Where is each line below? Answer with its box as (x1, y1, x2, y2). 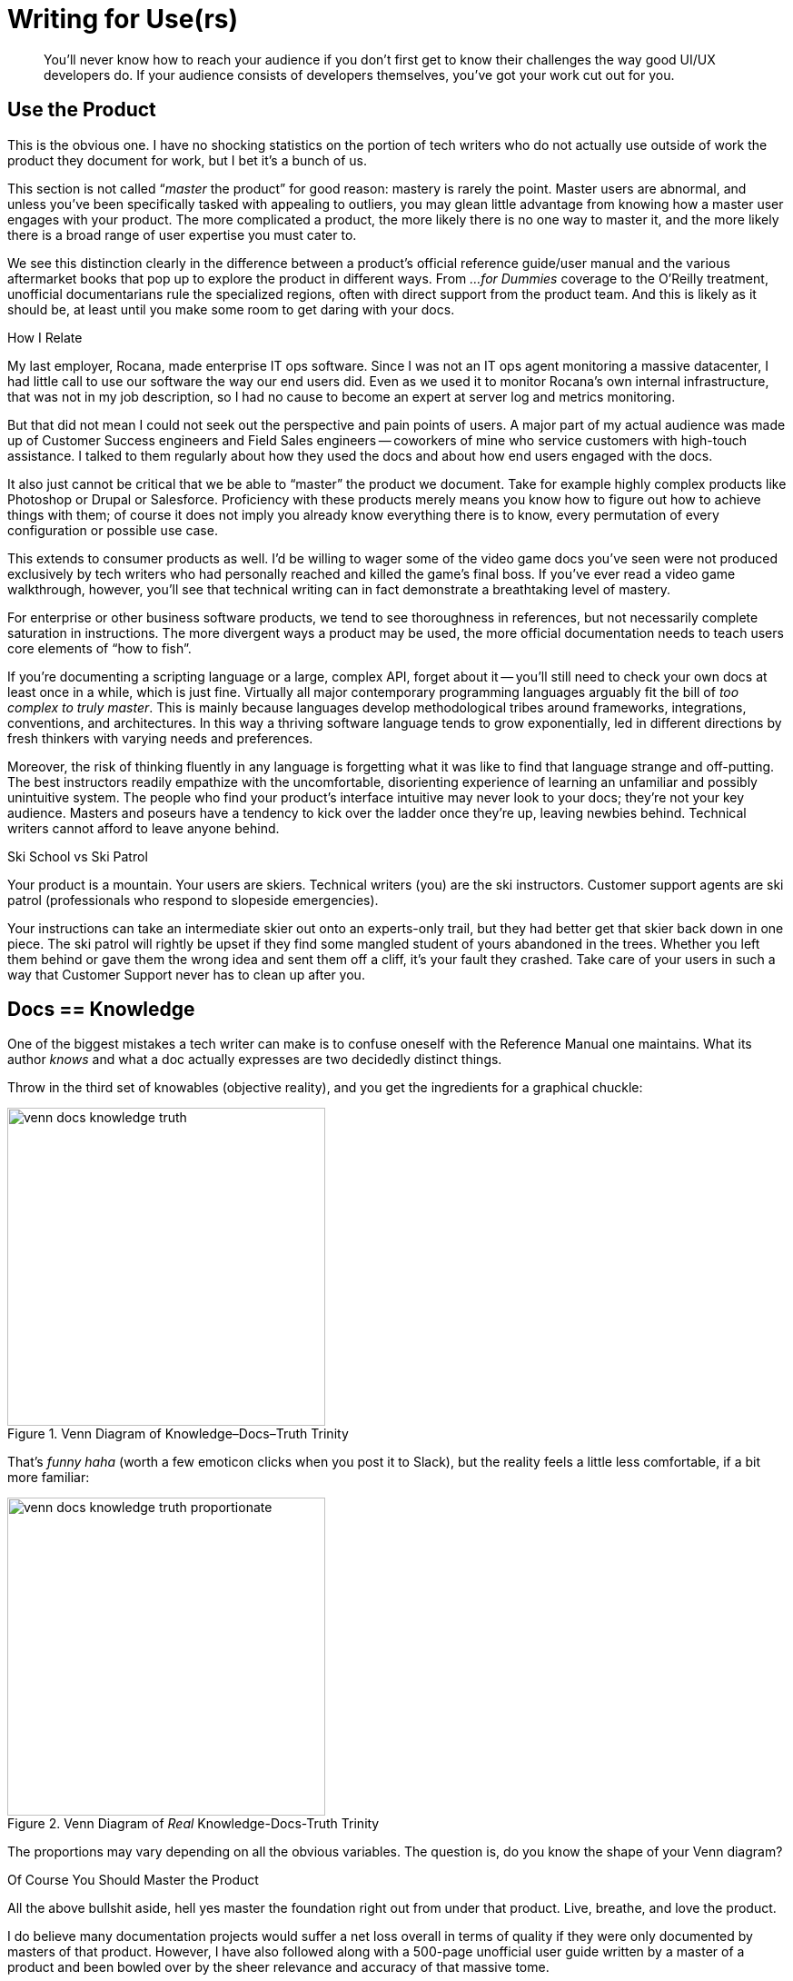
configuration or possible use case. (7, 522, 218, 538)
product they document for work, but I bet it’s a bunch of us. (7, 152, 368, 168)
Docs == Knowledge (7, 998, 195, 1021)
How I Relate (7, 329, 83, 345)
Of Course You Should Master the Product (7, 1872, 259, 1888)
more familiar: (7, 1469, 90, 1486)
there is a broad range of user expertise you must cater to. (7, 226, 357, 243)
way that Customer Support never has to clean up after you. (7, 966, 365, 982)
